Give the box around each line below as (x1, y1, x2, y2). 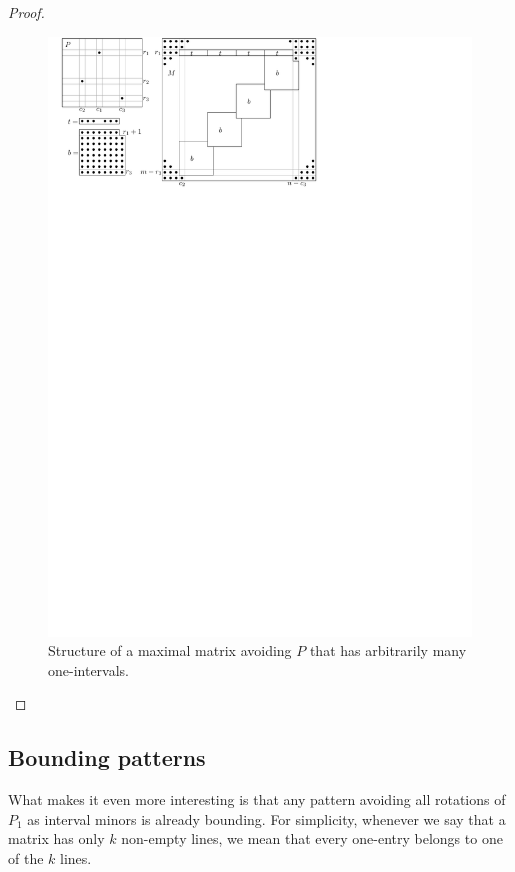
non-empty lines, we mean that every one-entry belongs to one (121, 828, 503, 849)
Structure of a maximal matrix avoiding (48, 640, 292, 661)
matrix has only (8, 828, 105, 849)
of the (8, 847, 44, 868)
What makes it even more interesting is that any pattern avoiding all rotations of (8, 789, 506, 810)
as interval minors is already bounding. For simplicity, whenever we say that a (27, 808, 506, 829)
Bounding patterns (8, 742, 206, 773)
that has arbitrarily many (309, 640, 467, 661)
